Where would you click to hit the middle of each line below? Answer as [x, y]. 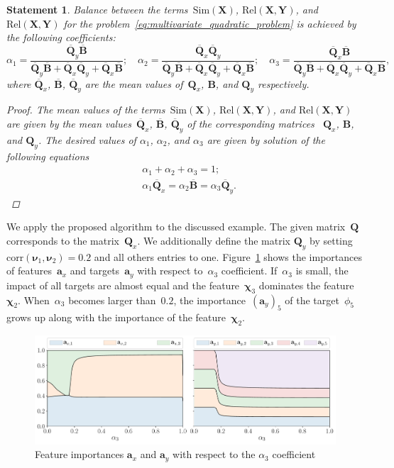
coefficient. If [249, 271]
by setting [331, 240]
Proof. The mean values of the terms [86, 110]
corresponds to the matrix [63, 240]
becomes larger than [112, 300]
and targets [95, 271]
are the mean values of [134, 83]
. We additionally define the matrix [214, 240]
